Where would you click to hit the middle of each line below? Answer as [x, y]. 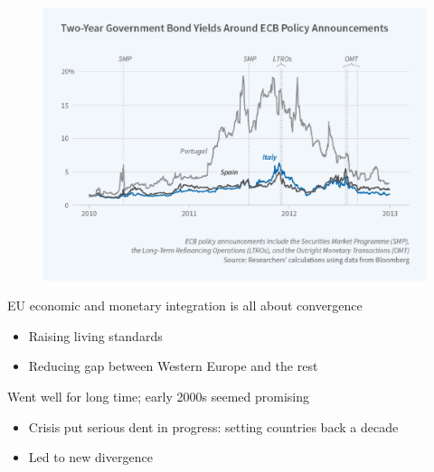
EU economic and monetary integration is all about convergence [185, 305]
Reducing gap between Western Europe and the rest [173, 366]
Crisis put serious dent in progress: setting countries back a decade [213, 426]
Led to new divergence [90, 457]
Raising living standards [95, 335]
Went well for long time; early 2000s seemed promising [158, 397]
